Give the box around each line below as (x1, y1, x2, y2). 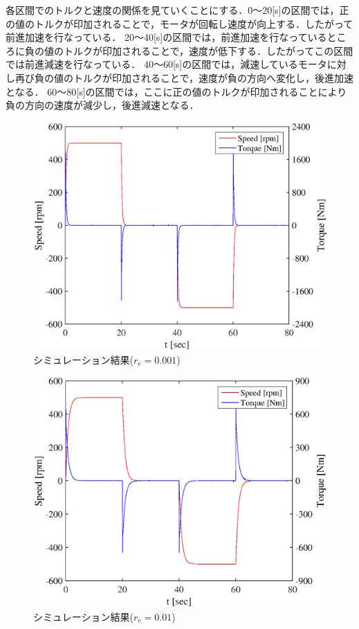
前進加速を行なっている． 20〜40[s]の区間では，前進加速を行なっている (6, 30, 327, 44)
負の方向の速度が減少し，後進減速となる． (6, 98, 199, 112)
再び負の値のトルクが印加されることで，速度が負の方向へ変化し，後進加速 (15, 70, 354, 85)
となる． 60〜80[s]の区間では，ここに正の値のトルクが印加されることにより (6, 84, 347, 98)
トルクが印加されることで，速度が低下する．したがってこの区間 (63, 43, 353, 57)
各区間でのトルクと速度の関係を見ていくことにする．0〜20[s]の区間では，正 (6, 3, 349, 17)
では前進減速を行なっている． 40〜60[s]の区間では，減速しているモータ (6, 57, 327, 71)
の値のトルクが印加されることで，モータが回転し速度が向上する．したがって (6, 16, 353, 30)
